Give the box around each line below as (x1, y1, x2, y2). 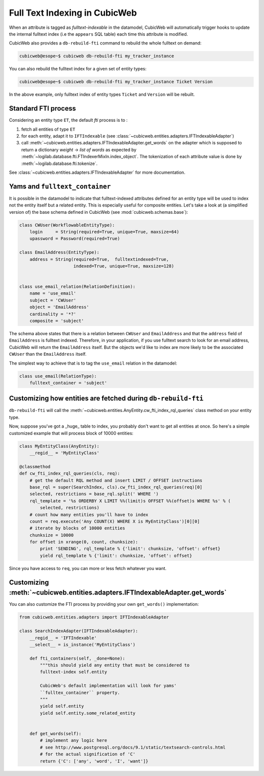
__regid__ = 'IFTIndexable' (29, 635, 97, 640)
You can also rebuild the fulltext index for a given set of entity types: (9, 66, 147, 72)
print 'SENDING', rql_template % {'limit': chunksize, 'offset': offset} (40, 546, 221, 551)
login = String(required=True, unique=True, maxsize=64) (29, 229, 179, 234)
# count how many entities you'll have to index (29, 512, 149, 517)
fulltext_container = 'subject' (29, 380, 108, 386)
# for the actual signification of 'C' (40, 752, 135, 757)
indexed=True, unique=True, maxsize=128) (73, 263, 175, 269)
